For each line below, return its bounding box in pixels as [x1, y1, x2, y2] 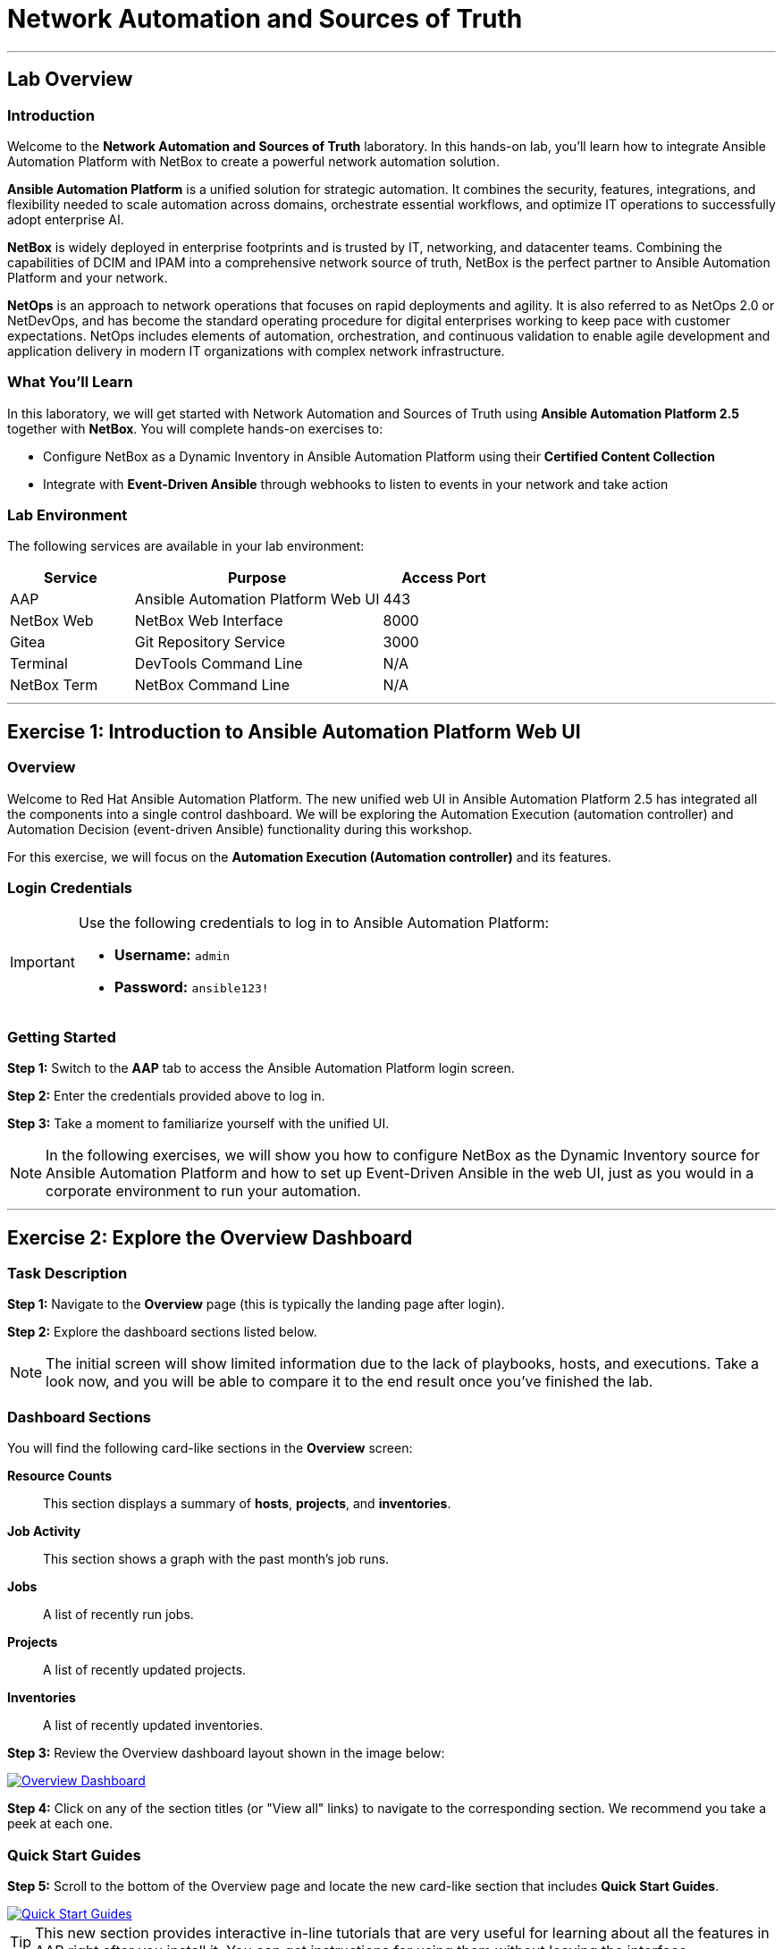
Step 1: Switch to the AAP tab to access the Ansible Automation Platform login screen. [7, 1060, 515, 1076]
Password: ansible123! [114, 978, 269, 997]
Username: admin [114, 946, 231, 965]
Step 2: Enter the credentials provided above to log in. [7, 1088, 325, 1104]
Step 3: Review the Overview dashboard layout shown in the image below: [7, 1745, 445, 1761]
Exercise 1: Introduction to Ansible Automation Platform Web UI [7, 720, 581, 743]
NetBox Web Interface [134, 612, 283, 630]
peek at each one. [7, 1816, 114, 1832]
